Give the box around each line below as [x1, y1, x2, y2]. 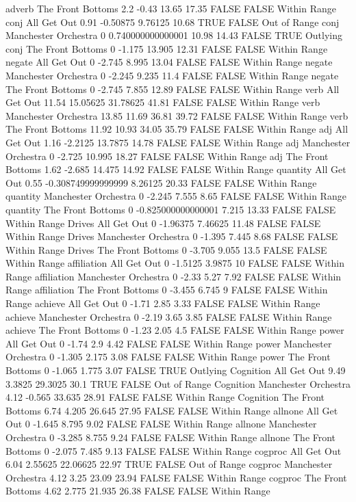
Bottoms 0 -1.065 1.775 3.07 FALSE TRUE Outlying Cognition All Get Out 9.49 [5, 363, 346, 378]
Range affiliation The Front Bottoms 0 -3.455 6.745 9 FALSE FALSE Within [5, 282, 328, 297]
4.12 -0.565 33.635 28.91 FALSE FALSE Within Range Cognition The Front [5, 390, 325, 404]
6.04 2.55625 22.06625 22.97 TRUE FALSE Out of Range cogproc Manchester [5, 457, 333, 471]
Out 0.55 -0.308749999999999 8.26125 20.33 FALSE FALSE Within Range [5, 175, 317, 189]
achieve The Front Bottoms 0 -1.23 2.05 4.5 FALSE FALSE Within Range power [5, 323, 344, 337]
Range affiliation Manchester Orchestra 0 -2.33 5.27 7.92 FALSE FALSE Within [5, 269, 342, 283]
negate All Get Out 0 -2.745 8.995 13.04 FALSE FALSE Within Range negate [5, 55, 333, 69]
